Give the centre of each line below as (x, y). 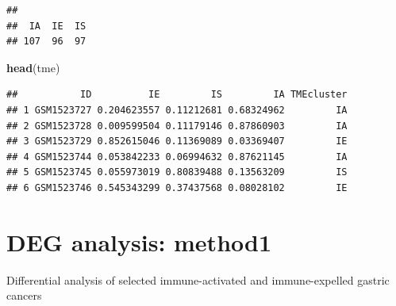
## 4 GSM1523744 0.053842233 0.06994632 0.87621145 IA (177, 157)
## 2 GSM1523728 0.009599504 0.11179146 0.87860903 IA (177, 126)
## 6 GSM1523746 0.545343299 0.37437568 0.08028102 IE (177, 187)
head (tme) (33, 67)
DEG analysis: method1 (139, 241)
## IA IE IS (46, 26)
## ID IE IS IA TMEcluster (177, 95)
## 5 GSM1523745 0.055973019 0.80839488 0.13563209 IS (177, 172)
